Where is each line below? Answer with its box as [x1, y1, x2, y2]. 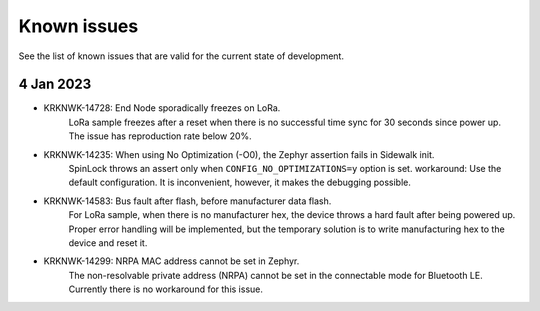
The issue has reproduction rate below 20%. [68, 130, 252, 142]
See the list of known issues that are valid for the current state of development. [18, 50, 345, 62]
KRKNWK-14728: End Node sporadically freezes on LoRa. [43, 102, 281, 114]
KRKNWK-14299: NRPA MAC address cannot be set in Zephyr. [43, 255, 300, 267]
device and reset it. [68, 236, 148, 249]
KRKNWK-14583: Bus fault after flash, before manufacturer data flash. [43, 195, 332, 207]
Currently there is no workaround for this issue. [68, 283, 264, 295]
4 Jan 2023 [18, 76, 92, 93]
